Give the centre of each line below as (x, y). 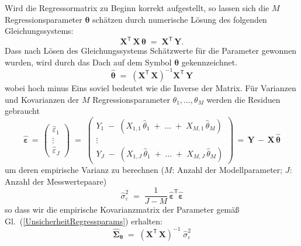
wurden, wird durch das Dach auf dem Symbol (88, 62)
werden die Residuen (243, 99)
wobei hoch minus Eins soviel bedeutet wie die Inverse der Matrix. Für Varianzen (150, 87)
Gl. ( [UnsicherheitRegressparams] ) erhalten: (84, 221)
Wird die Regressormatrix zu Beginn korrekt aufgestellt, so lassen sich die (137, 8)
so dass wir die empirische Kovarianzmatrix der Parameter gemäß (122, 209)
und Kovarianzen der (42, 99)
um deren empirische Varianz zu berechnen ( (84, 169)
